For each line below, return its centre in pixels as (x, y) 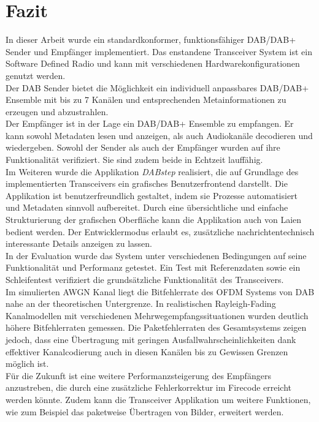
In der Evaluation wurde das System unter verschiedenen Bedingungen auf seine (156, 255)
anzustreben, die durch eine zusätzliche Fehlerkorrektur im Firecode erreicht (149, 387)
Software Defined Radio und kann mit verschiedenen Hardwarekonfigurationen (153, 63)
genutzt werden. (36, 75)
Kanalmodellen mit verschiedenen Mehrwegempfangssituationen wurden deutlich (157, 315)
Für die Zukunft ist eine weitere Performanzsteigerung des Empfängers (138, 375)
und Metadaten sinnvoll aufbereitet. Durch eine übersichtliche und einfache (147, 207)
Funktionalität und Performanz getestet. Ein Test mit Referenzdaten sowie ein (153, 267)
